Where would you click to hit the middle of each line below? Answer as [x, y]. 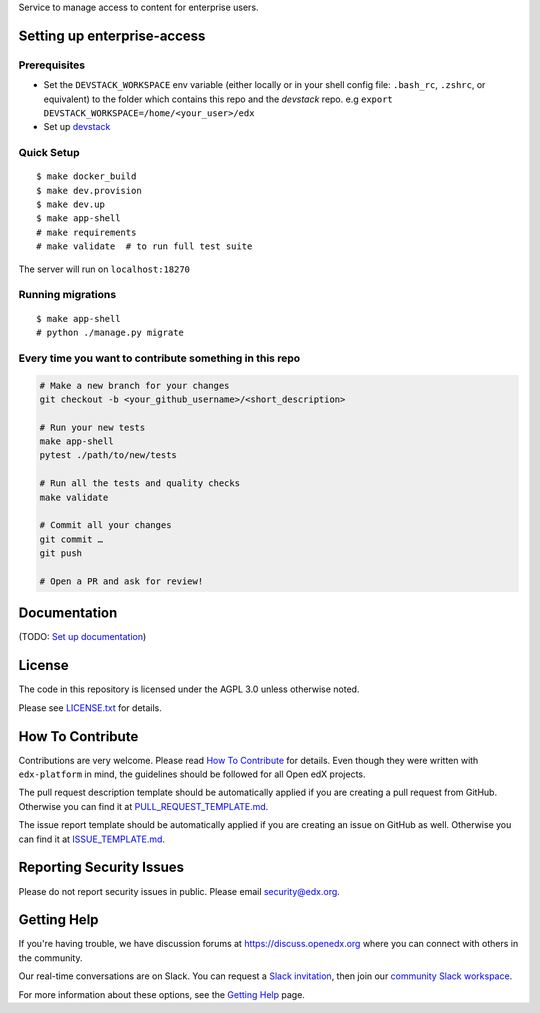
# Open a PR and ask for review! [121, 581]
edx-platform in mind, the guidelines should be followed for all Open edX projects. [192, 774]
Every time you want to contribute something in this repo [159, 358]
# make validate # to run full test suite [144, 246]
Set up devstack [77, 127]
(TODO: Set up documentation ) [82, 637]
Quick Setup [49, 153]
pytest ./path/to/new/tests [108, 455]
